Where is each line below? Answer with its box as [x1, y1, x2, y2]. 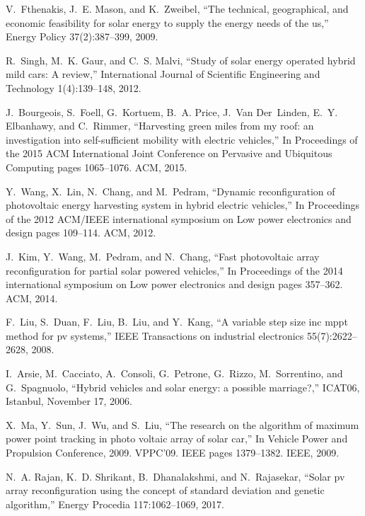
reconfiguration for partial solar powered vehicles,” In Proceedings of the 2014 [6, 263, 343, 277]
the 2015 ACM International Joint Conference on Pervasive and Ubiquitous [6, 146, 332, 161]
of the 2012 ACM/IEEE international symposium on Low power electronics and [6, 211, 352, 226]
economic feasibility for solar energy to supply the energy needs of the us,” [6, 15, 329, 30]
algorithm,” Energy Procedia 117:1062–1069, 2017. [6, 496, 224, 511]
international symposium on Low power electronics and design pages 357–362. [6, 277, 343, 292]
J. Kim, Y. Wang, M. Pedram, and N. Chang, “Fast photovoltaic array [6, 248, 320, 263]
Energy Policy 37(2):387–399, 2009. [6, 29, 158, 44]
